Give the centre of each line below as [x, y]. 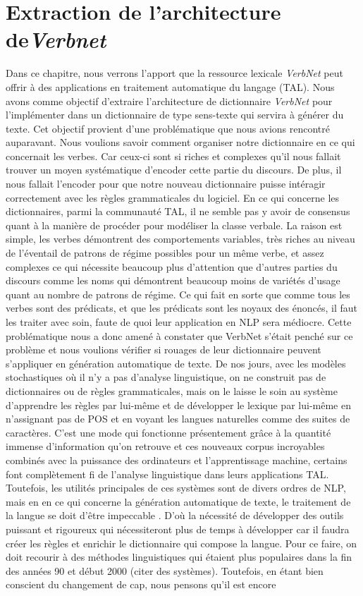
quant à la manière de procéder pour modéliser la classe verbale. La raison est [174, 225]
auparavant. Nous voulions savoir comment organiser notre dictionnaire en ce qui [180, 142]
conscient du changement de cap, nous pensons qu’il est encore [141, 584]
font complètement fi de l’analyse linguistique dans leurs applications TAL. [167, 474]
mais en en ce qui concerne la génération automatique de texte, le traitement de [178, 501]
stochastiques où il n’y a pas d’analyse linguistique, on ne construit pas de [166, 377]
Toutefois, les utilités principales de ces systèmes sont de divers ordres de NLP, [176, 488]
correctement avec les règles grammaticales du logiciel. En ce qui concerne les [173, 197]
